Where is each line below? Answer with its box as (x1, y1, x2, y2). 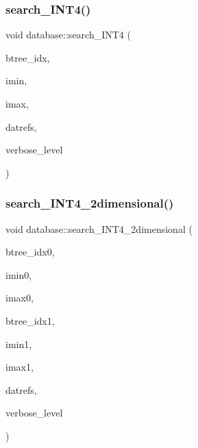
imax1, (5, 360, 34, 374)
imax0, (5, 290, 34, 305)
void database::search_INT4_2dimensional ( (5, 221, 193, 236)
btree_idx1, (5, 313, 55, 327)
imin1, (5, 336, 32, 351)
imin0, (5, 267, 32, 282)
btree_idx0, (5, 245, 55, 259)
